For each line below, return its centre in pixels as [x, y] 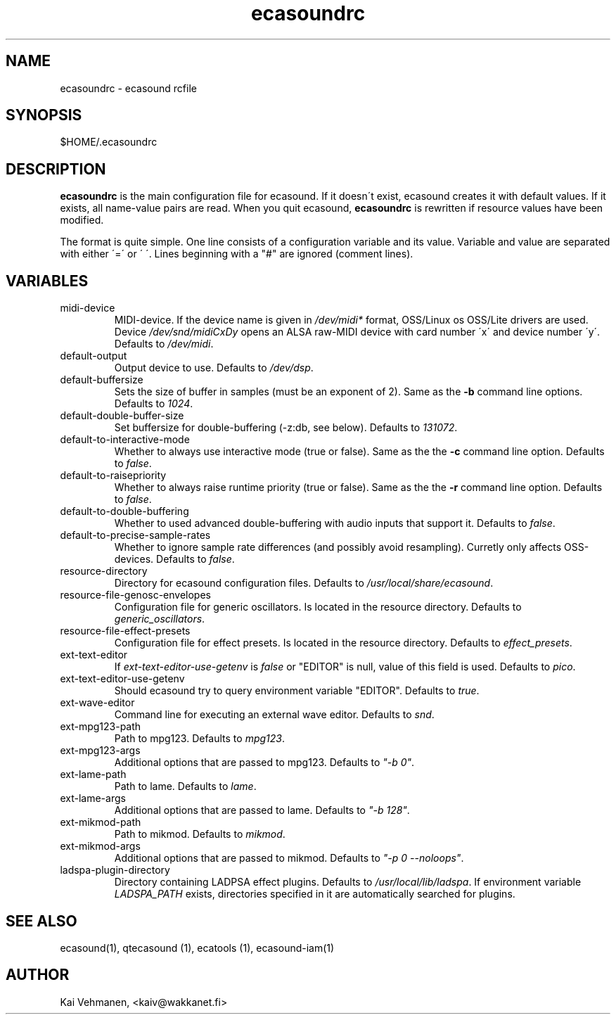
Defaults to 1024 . [154, 404]
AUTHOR [38, 975]
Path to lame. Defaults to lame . [185, 786]
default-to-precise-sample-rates [135, 535]
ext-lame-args [93, 798]
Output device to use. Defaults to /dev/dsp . [214, 368]
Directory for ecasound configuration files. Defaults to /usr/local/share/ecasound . [304, 583]
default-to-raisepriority [113, 476]
